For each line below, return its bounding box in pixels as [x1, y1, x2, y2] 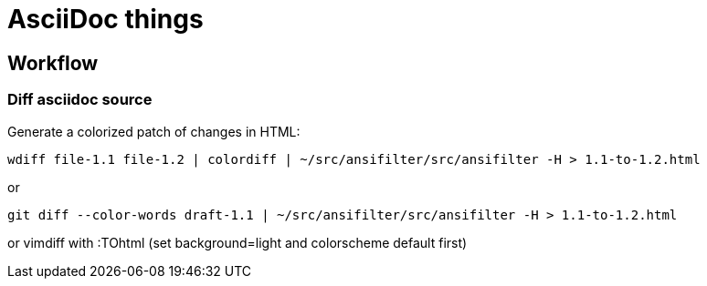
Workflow [7, 51, 99, 75]
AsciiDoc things [7, 4, 204, 35]
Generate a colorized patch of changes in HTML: [7, 123, 301, 139]
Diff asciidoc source [7, 90, 153, 109]
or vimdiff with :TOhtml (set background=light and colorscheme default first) [7, 234, 468, 250]
